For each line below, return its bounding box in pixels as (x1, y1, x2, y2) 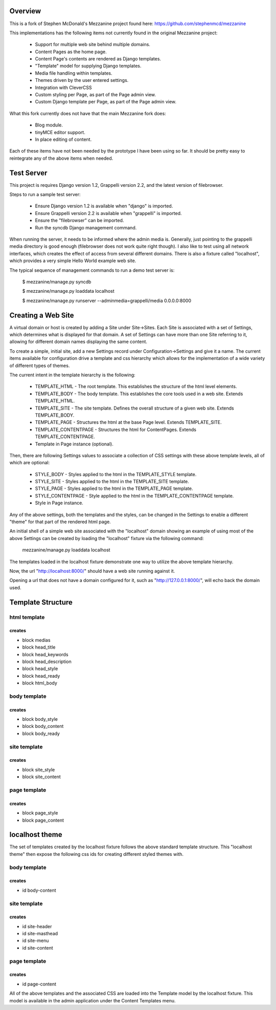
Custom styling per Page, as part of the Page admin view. (35, 92, 156, 98)
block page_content (22, 817, 64, 823)
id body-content (22, 887, 56, 893)
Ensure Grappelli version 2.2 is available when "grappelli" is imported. (35, 210, 182, 216)
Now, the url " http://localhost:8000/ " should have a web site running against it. (9, 568, 175, 574)
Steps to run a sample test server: (9, 191, 81, 198)
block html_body (22, 680, 57, 686)
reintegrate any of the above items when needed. (9, 155, 113, 161)
